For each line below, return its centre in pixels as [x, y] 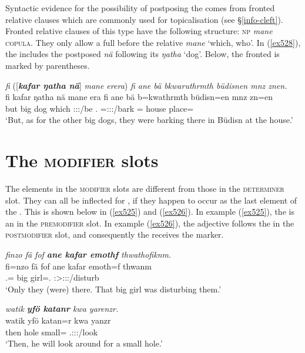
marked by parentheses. [48, 65]
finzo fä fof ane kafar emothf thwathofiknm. [88, 254]
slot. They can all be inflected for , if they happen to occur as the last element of [151, 200]
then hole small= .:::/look [52, 332]
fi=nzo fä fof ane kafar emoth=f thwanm [78, 266]
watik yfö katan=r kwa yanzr [58, 320]
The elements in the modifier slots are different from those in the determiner [145, 189]
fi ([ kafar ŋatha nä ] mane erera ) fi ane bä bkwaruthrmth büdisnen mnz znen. [146, 85]
